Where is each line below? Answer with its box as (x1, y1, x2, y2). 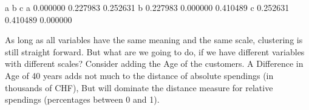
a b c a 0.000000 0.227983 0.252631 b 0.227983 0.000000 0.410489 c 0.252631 (5, 1, 290, 13)
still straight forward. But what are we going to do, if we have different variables (5, 45, 305, 58)
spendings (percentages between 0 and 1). (5, 93, 160, 106)
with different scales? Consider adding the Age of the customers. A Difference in (5, 57, 304, 70)
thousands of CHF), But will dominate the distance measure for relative (5, 81, 273, 94)
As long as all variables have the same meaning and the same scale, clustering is (5, 33, 303, 46)
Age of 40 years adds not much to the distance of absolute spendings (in (5, 69, 274, 81)
